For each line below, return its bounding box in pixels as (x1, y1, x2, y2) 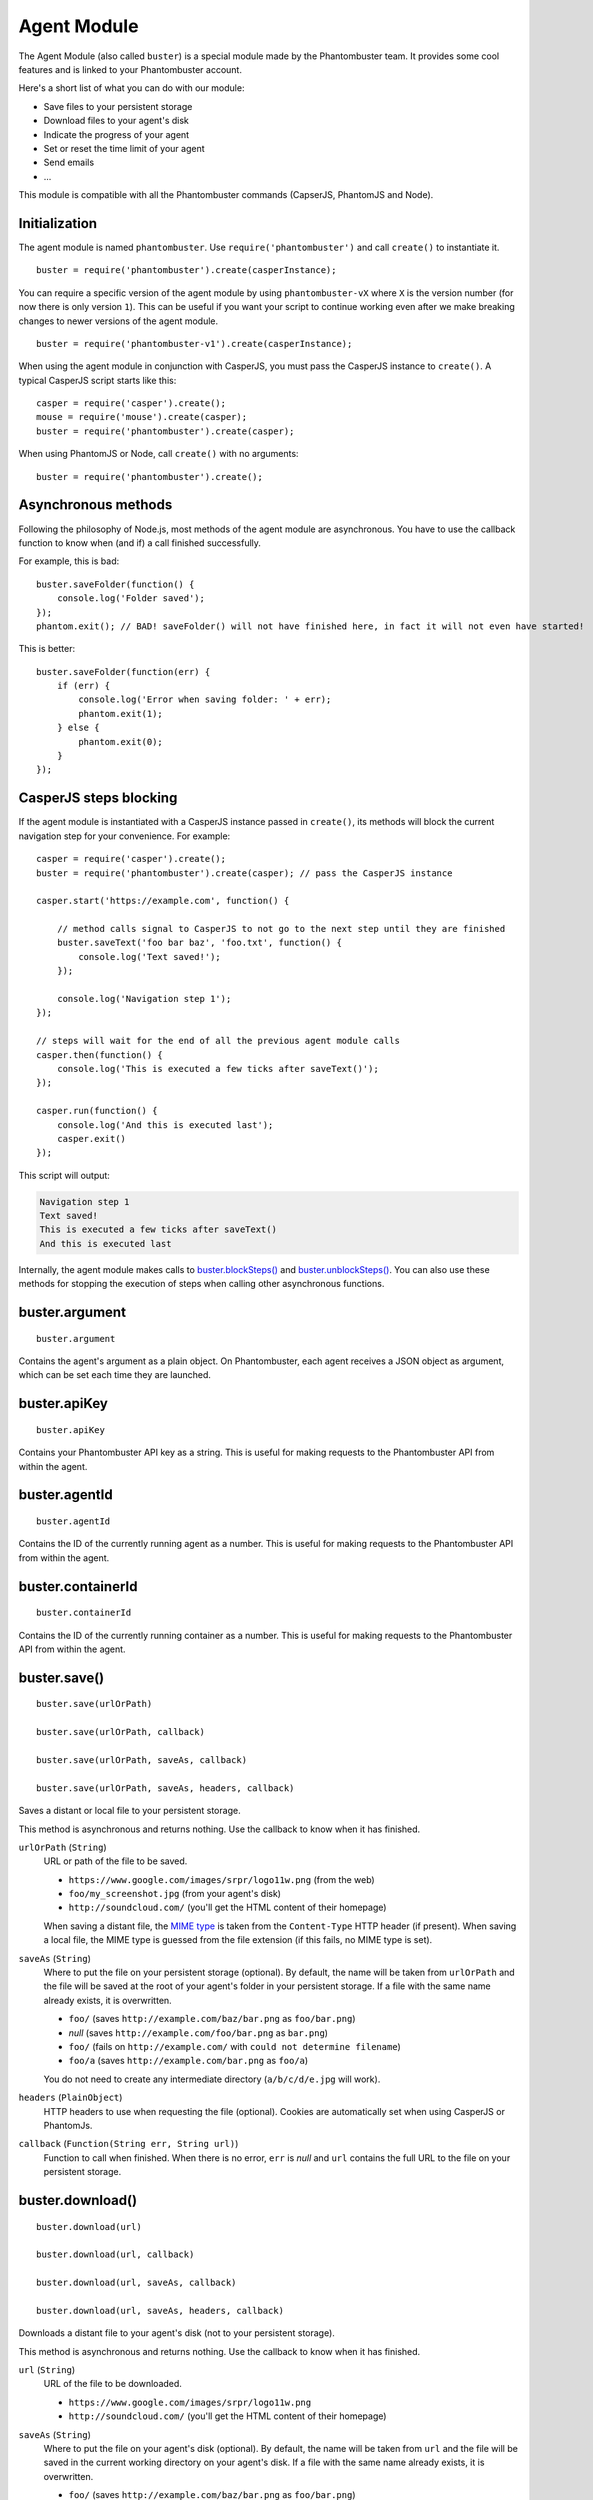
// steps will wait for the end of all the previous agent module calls (36, 1035, 400, 1047)
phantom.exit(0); (78, 736, 164, 747)
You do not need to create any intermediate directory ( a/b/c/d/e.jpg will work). (43, 2073, 381, 2085)
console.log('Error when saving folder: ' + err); (78, 694, 332, 705)
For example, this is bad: (18, 555, 120, 567)
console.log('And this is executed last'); (56, 1119, 274, 1130)
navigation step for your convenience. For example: (18, 830, 231, 842)
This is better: (18, 643, 75, 655)
